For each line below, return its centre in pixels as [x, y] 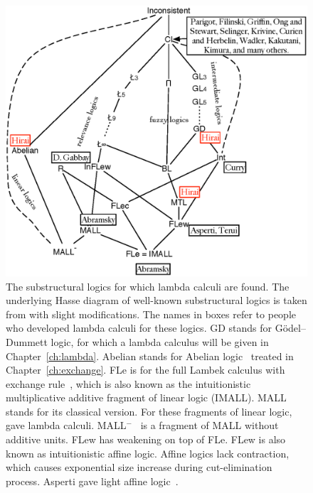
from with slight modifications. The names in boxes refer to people [151, 314]
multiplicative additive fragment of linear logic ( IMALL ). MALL [146, 397]
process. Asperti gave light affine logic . [92, 481]
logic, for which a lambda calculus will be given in [160, 341]
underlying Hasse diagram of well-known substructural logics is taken [156, 300]
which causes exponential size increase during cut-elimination [139, 467]
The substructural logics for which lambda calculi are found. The [148, 286]
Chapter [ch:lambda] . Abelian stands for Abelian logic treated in [150, 356]
